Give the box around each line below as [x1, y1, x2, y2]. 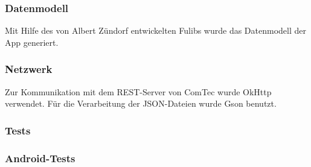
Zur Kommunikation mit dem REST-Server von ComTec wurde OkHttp [5, 85, 272, 98]
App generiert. [5, 36, 59, 48]
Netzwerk [5, 61, 53, 77]
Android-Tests [5, 150, 75, 165]
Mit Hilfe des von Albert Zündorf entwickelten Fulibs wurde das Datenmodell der [5, 24, 306, 37]
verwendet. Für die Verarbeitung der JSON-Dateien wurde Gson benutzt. [5, 97, 277, 110]
